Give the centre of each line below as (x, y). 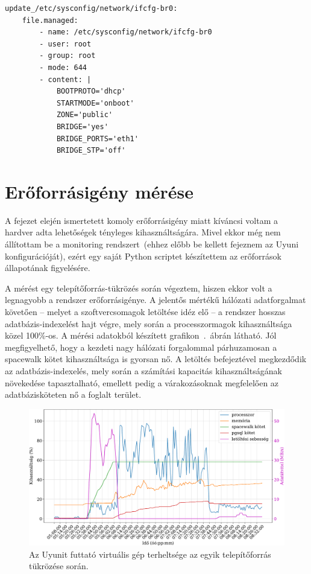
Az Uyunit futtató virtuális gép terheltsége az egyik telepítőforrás (150, 554)
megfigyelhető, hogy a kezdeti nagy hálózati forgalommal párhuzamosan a (141, 347)
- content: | (65, 79)
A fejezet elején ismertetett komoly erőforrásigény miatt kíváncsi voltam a (141, 220)
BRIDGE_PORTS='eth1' (97, 139)
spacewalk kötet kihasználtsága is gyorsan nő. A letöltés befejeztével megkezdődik (156, 359)
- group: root (68, 56)
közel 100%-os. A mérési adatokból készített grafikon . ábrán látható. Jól (141, 335)
